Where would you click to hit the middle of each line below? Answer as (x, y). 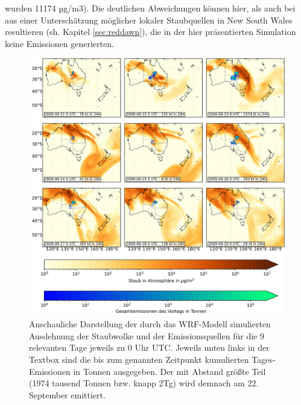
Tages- (264, 359)
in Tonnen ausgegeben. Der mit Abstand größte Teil (170, 371)
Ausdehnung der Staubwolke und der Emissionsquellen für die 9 (147, 335)
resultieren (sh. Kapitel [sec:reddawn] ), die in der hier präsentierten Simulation (150, 32)
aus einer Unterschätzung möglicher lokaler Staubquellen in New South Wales (149, 20)
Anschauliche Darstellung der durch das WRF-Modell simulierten (150, 324)
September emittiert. (67, 394)
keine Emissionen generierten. (59, 43)
